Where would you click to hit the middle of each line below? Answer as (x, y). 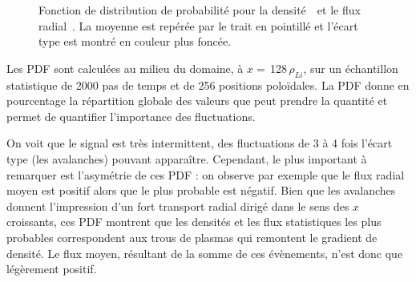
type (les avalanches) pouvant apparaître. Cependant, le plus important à (187, 158)
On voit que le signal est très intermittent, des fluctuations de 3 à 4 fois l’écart (200, 143)
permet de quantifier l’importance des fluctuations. (131, 116)
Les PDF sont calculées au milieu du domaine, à (125, 68)
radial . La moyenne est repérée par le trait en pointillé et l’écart (198, 25)
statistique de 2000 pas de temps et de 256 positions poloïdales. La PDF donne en (208, 85)
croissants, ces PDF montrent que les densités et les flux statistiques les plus (194, 222)
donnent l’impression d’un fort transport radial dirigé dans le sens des (178, 205)
